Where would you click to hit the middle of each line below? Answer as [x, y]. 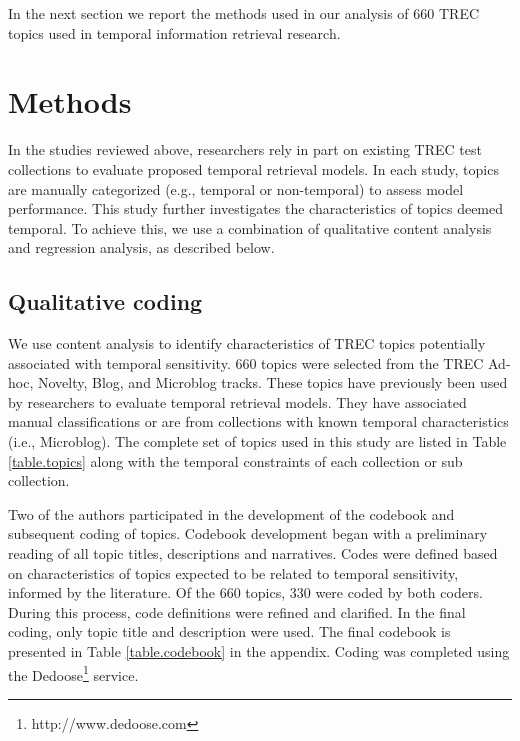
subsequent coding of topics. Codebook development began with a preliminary [248, 533]
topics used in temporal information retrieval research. [174, 32]
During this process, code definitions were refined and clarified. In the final [237, 611]
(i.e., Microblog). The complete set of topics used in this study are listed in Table [257, 441]
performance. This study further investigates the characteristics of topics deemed [256, 208]
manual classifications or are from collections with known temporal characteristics [258, 421]
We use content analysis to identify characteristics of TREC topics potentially [247, 343]
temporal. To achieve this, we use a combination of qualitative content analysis [250, 227]
